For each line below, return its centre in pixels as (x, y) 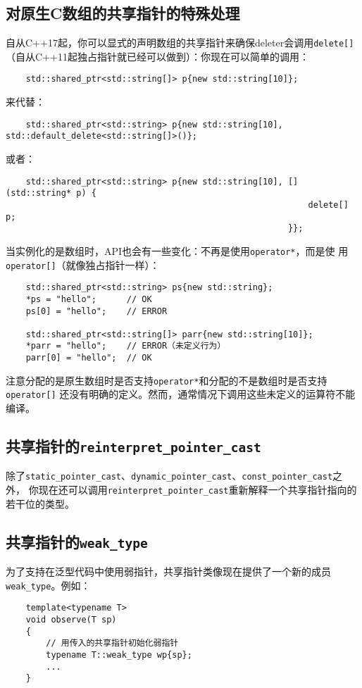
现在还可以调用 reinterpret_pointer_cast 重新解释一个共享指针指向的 (198, 490)
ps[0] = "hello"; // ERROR (96, 311)
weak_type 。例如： (48, 585)
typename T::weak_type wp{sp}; (119, 655)
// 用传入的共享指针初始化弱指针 (112, 643)
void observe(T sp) (71, 620)
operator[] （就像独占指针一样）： (83, 264)
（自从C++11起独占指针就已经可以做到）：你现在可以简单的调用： (157, 56)
